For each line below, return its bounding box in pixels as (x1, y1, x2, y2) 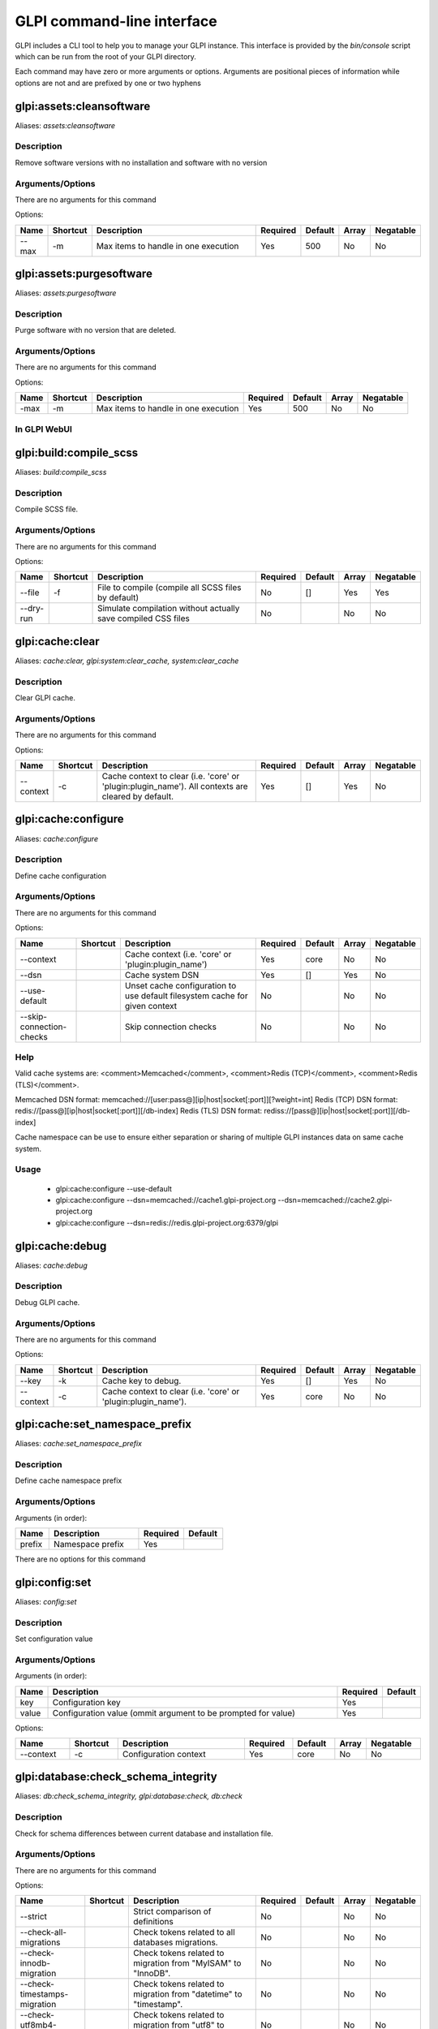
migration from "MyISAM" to (133, 1958, 242, 1969)
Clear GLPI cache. (15, 693, 76, 703)
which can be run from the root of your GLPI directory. (15, 51, 196, 61)
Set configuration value (15, 1634, 93, 1643)
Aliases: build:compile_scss (15, 467, 107, 477)
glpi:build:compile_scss (15, 446, 139, 460)
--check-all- (19, 1927, 67, 1938)
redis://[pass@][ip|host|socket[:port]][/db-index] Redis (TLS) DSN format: (15, 1106, 263, 1116)
